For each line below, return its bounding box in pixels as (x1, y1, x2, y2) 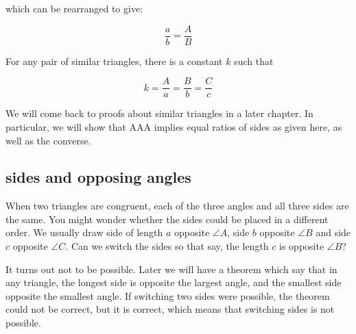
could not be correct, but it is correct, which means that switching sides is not (5, 302, 335, 316)
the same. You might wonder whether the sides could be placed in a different (5, 211, 329, 226)
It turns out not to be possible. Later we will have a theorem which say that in (5, 261, 337, 276)
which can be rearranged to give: (5, 1, 143, 15)
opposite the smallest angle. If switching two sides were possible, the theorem (5, 288, 330, 303)
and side (316, 225, 351, 240)
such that (234, 53, 274, 68)
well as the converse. (5, 133, 91, 147)
